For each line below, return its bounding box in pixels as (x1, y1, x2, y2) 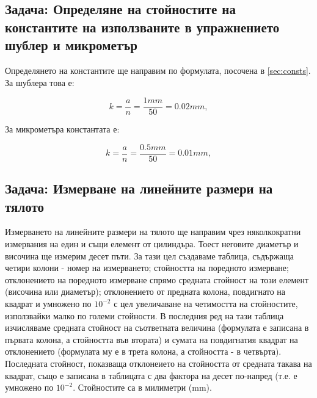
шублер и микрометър (5, 35, 138, 54)
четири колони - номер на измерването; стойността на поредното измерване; (5, 261, 289, 274)
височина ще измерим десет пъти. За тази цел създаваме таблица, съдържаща (5, 249, 294, 262)
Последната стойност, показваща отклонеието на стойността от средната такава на (5, 357, 312, 370)
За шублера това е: (5, 76, 75, 89)
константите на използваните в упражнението (5, 17, 280, 36)
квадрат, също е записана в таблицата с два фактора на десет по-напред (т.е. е (5, 369, 297, 382)
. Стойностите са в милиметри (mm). (73, 381, 212, 394)
